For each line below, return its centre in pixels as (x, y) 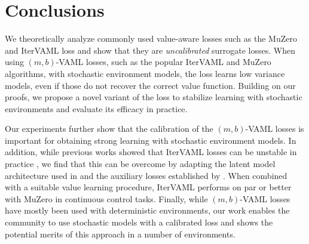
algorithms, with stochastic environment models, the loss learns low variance (145, 73)
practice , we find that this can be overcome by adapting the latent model (140, 164)
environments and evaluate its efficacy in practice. (96, 108)
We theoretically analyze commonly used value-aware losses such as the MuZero (151, 38)
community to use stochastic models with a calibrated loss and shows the (139, 222)
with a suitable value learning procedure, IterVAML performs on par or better (148, 187)
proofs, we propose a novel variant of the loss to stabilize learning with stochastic (154, 97)
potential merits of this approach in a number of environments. (120, 234)
